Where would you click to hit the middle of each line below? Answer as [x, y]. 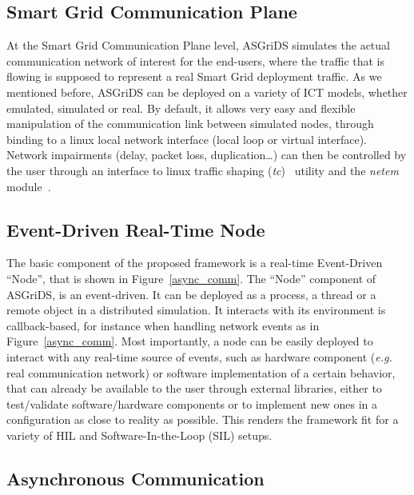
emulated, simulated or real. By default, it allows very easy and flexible [181, 108]
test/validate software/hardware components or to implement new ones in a [192, 403]
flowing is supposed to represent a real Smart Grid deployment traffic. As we [194, 76]
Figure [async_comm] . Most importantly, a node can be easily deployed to [190, 341]
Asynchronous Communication [135, 478]
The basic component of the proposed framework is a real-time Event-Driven [195, 263]
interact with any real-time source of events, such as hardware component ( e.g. [199, 356]
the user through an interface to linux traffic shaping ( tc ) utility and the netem [203, 170]
